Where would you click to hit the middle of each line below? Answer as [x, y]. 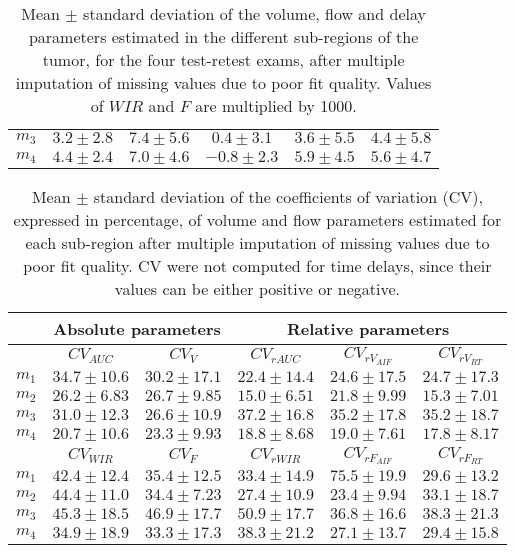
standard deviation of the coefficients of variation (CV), [288, 196]
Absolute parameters [137, 328]
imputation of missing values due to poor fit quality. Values [223, 82]
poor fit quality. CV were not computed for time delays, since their [257, 265]
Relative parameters [368, 328]
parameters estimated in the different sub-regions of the [223, 36]
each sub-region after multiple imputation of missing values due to [257, 242]
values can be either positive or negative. [257, 288]
